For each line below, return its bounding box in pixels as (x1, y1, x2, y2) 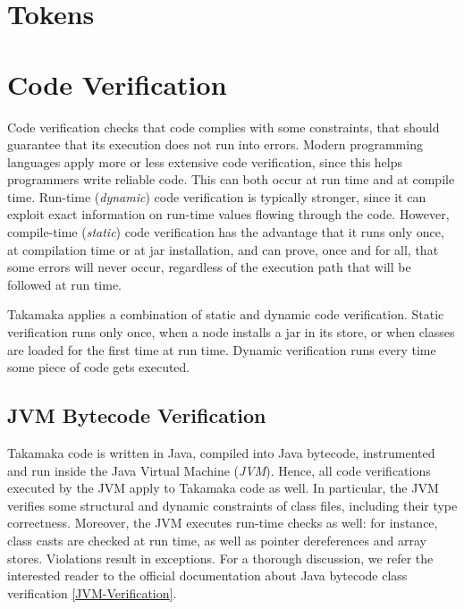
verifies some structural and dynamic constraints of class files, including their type (7, 495, 458, 514)
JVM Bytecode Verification (7, 402, 266, 429)
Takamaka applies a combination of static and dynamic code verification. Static (7, 305, 444, 324)
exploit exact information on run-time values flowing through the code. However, (7, 205, 450, 224)
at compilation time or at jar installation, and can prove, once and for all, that (7, 240, 439, 258)
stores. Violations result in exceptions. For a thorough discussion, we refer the (7, 548, 434, 567)
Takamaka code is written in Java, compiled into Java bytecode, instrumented (7, 444, 435, 462)
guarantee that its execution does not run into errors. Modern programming (7, 135, 423, 154)
